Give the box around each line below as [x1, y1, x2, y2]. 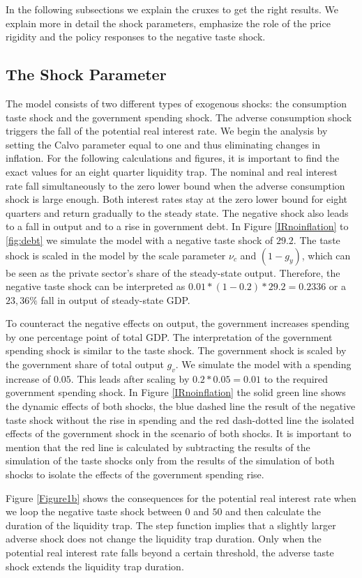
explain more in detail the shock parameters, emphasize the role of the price [6, 15, 331, 30]
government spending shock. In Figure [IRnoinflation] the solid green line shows [6, 385, 346, 400]
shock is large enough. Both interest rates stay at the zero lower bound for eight [6, 192, 347, 206]
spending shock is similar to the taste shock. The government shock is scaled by [6, 343, 347, 358]
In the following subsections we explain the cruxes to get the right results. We [6, 2, 338, 16]
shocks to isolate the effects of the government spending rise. [6, 467, 264, 482]
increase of [6, 371, 51, 386]
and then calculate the [225, 504, 322, 519]
